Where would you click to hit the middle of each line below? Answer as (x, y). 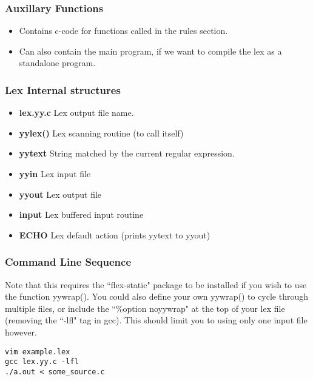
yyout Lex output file (60, 194)
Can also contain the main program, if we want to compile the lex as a (150, 51)
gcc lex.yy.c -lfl (42, 362)
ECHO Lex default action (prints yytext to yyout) (115, 234)
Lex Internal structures (63, 89)
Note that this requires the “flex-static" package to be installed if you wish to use (156, 284)
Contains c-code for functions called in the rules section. (123, 31)
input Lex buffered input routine (81, 214)
